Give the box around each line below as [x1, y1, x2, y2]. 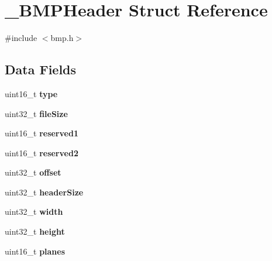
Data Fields [5, 60, 77, 78]
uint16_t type [5, 87, 58, 99]
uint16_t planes [5, 245, 66, 257]
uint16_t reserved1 [5, 127, 78, 139]
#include [5, 32, 37, 44]
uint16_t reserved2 [5, 146, 78, 159]
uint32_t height [5, 225, 65, 238]
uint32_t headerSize [5, 186, 84, 198]
